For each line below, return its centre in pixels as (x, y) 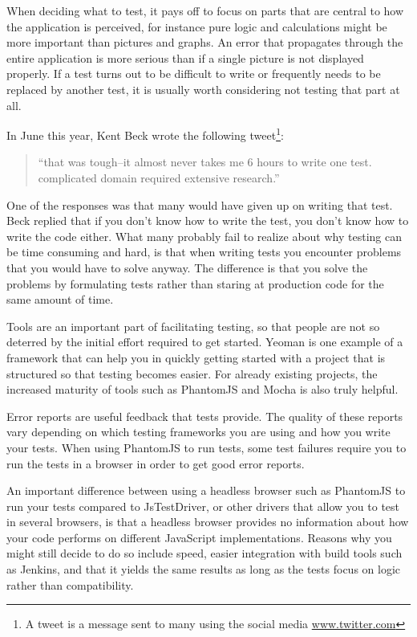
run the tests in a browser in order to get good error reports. (156, 463)
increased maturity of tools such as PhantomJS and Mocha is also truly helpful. (202, 389)
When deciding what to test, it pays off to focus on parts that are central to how (205, 10)
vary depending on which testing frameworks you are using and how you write (198, 432)
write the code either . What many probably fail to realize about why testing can (204, 236)
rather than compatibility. (70, 584)
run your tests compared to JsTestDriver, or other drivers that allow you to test (203, 506)
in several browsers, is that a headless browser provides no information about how (208, 522)
